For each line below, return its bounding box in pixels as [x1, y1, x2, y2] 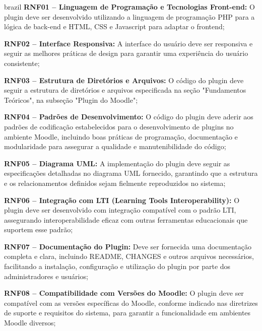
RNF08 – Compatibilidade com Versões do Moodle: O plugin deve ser [4, 288, 244, 298]
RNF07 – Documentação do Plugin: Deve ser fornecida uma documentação [4, 241, 251, 251]
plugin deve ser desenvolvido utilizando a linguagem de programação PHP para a [4, 11, 255, 22]
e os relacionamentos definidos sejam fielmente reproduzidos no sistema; [4, 177, 226, 188]
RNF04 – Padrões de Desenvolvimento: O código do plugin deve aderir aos [4, 111, 253, 122]
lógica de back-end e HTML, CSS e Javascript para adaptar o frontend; [4, 21, 225, 32]
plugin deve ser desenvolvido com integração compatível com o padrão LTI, [4, 205, 236, 215]
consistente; [4, 57, 40, 68]
